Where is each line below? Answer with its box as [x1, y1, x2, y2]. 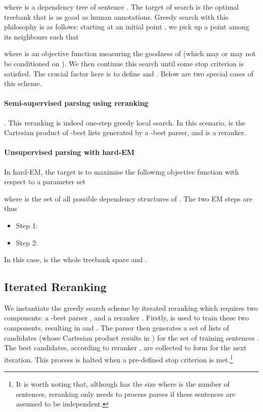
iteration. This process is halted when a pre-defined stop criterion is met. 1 [4, 352, 233, 364]
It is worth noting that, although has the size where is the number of [16, 379, 230, 389]
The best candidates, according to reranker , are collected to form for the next [4, 342, 247, 353]
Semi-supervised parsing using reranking [4, 98, 149, 108]
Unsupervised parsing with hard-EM [4, 147, 135, 157]
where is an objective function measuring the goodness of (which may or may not [4, 48, 256, 59]
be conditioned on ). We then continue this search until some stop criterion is [4, 58, 244, 68]
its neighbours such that [4, 31, 79, 42]
